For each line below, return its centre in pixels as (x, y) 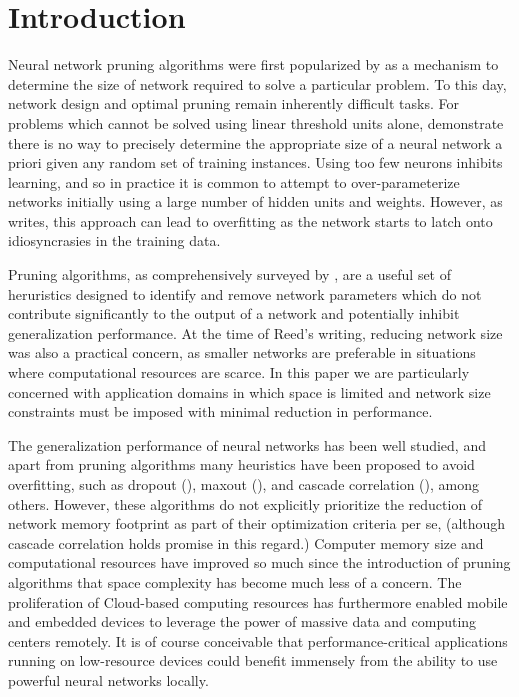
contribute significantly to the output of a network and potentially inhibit (234, 313)
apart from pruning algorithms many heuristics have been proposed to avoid (241, 464)
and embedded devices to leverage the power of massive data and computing (242, 621)
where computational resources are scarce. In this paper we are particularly (239, 372)
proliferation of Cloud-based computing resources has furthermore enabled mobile (258, 601)
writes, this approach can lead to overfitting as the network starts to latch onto (250, 220)
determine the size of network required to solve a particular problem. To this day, (257, 83)
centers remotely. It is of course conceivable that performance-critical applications (258, 640)
